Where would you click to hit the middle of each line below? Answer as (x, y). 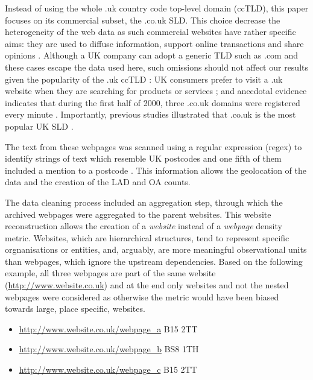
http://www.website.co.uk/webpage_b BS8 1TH (109, 349)
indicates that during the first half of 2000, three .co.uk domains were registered (153, 102)
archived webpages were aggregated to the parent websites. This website (138, 214)
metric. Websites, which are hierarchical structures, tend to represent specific (147, 237)
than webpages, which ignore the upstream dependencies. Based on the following (154, 261)
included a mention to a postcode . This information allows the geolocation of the (156, 170)
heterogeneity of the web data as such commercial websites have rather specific (150, 32)
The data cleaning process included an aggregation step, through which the (144, 202)
